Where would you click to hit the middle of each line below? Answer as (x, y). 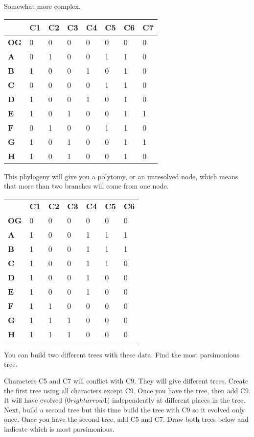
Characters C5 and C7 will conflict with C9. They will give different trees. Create (126, 380)
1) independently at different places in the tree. (174, 400)
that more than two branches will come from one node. (86, 186)
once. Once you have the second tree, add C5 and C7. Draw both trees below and (126, 419)
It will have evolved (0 (37, 400)
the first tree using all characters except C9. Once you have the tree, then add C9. (127, 390)
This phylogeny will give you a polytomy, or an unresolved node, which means (121, 176)
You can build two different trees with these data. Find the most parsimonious (122, 354)
